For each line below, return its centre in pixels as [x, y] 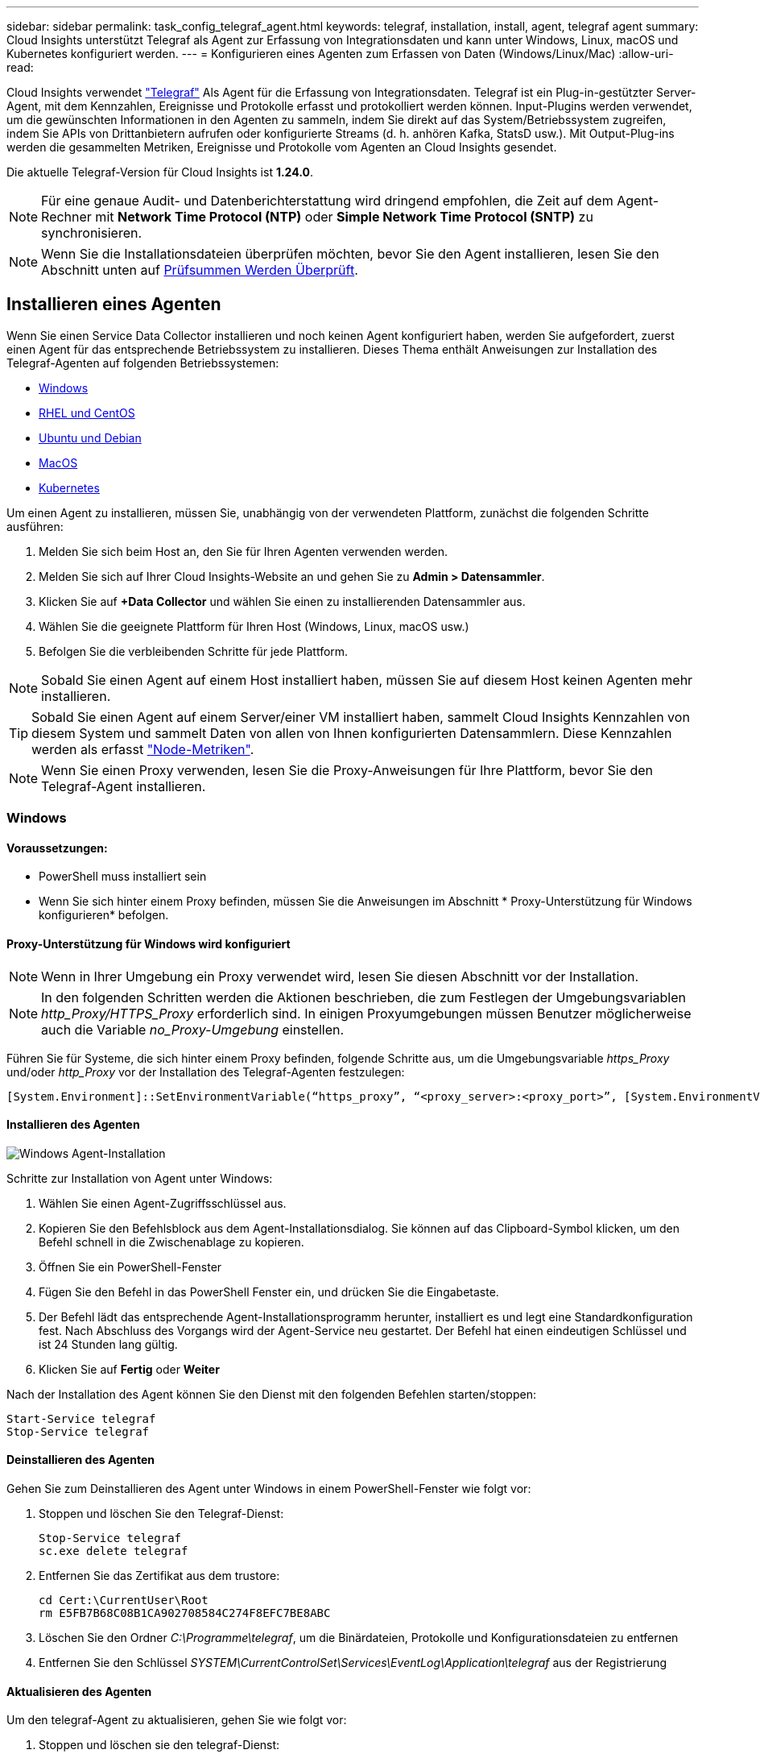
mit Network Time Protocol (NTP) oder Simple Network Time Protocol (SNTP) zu [344, 217]
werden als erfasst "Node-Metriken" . [143, 749]
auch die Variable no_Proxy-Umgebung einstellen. [193, 1029]
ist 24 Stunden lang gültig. [108, 1344]
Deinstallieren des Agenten [81, 1460]
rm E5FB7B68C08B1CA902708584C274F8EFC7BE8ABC [185, 1613]
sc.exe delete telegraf [114, 1551]
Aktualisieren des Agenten [79, 1691]
